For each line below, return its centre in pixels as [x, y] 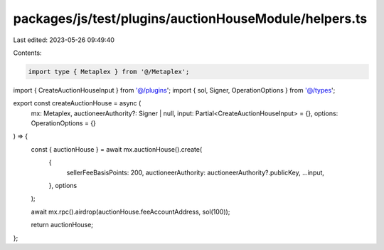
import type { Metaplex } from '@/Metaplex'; [109, 72]
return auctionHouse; [62, 225]
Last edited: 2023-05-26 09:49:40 [64, 40]
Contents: [27, 53]
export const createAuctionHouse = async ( [77, 103]
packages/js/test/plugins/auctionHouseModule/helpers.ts [190, 19]
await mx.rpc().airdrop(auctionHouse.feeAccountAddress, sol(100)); [130, 212]
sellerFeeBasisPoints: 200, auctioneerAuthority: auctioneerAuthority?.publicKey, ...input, [196, 172]
